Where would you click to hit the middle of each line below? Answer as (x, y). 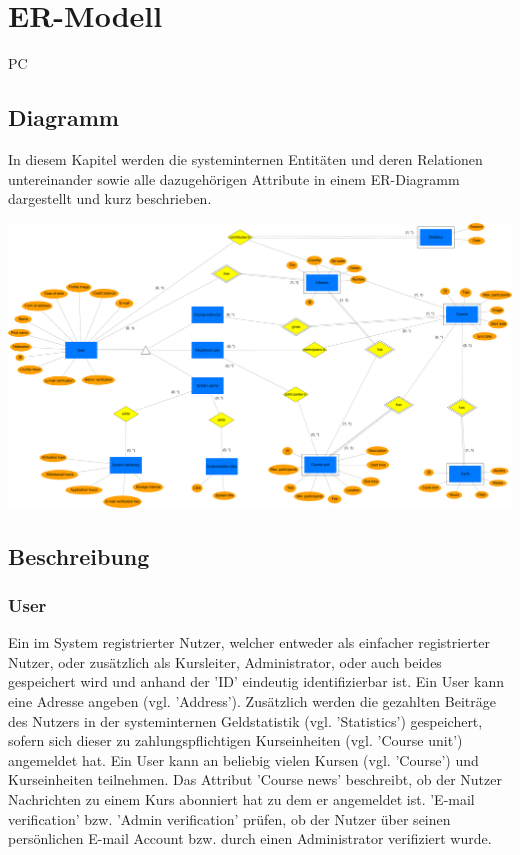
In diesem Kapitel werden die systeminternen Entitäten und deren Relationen (245, 158)
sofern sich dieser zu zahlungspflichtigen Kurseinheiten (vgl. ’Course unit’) (235, 740)
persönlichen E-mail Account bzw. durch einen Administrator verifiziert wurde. (250, 838)
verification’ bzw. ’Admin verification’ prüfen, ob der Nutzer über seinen (229, 818)
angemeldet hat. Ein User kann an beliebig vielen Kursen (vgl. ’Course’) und (243, 759)
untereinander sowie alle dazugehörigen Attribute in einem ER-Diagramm (234, 178)
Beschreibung (79, 555)
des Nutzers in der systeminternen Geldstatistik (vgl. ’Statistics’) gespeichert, (245, 720)
